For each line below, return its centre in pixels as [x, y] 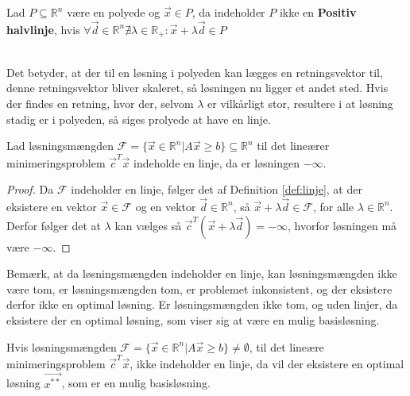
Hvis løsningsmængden [62, 346]
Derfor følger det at [54, 225]
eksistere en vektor [52, 206]
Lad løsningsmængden [60, 146]
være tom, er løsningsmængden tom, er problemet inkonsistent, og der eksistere [199, 288]
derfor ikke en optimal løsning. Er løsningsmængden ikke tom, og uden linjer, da [202, 304]
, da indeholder [228, 12]
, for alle [334, 206]
